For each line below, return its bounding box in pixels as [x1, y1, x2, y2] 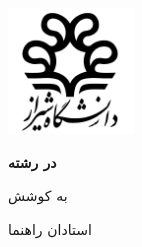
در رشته [8, 151, 57, 172]
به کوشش [8, 185, 68, 206]
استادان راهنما [8, 218, 92, 239]
